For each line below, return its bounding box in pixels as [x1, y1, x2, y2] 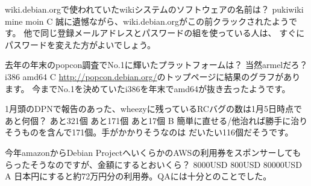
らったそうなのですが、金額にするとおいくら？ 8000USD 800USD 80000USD [5, 158, 302, 170]
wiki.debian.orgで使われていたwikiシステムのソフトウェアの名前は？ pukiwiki [5, 3, 304, 15]
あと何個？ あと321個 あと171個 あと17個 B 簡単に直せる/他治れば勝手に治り [5, 114, 308, 126]
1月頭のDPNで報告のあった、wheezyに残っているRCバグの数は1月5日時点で [5, 102, 302, 115]
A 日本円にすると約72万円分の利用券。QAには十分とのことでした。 [5, 170, 272, 182]
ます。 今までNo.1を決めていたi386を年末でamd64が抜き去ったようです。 [5, 82, 291, 95]
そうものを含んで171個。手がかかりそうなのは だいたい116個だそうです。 [5, 126, 294, 138]
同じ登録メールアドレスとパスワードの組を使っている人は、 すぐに [40, 26, 305, 39]
